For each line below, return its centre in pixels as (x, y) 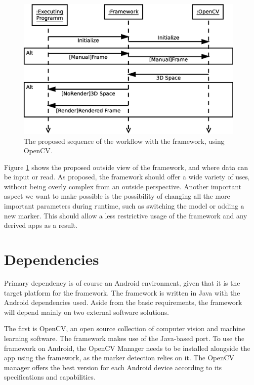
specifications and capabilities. (50, 377)
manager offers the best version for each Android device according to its (113, 367)
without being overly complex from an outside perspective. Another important (123, 186)
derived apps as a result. (41, 225)
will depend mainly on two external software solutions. (86, 312)
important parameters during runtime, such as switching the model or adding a (124, 206)
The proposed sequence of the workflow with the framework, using (124, 141)
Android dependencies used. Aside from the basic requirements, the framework (123, 302)
